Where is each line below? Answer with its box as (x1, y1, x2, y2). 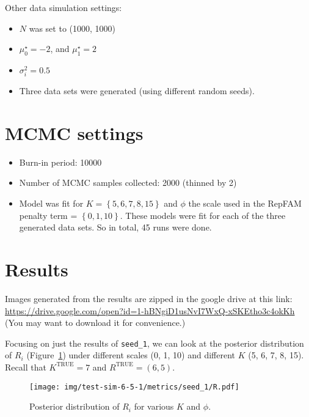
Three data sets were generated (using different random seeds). (19, 84, 255, 97)
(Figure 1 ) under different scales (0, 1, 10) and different (26, 349, 235, 361)
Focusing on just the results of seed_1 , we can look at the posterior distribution (5, 336, 304, 349)
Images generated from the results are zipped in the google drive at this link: (5, 292, 293, 304)
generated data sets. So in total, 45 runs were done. (19, 221, 212, 234)
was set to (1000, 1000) (29, 21, 115, 34)
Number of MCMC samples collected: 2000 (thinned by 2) (19, 176, 237, 189)
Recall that (5, 360, 46, 373)
